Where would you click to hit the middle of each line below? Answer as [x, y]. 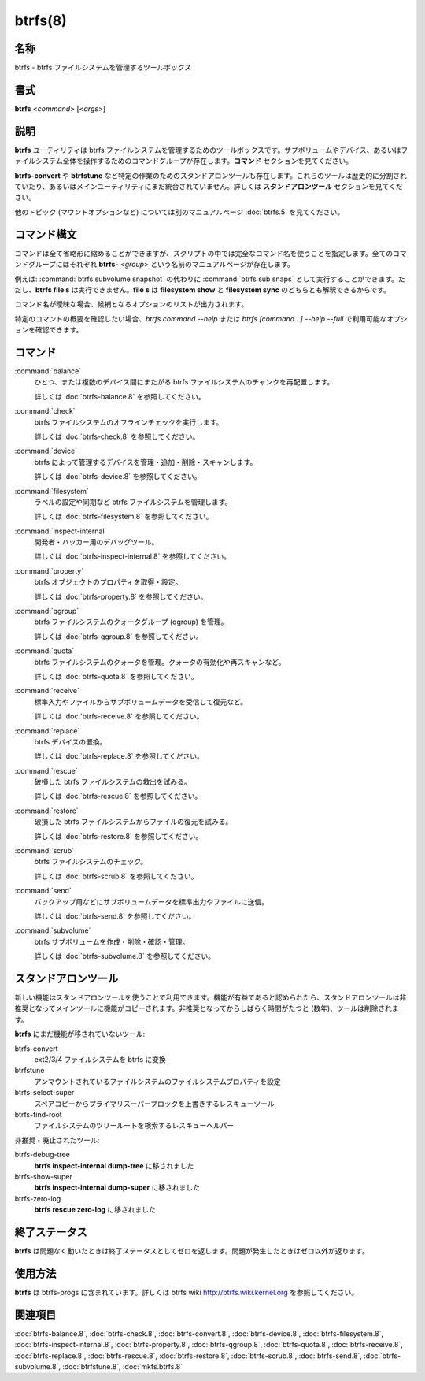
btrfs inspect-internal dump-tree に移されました [114, 1165]
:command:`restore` [46, 811]
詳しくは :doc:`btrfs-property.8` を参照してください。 [121, 596]
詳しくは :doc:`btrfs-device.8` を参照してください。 [118, 477]
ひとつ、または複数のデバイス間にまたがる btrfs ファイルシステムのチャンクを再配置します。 [184, 382]
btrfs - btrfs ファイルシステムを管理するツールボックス [103, 68]
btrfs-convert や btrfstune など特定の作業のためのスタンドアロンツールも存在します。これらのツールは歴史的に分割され [211, 175]
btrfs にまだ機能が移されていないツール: [80, 1034]
